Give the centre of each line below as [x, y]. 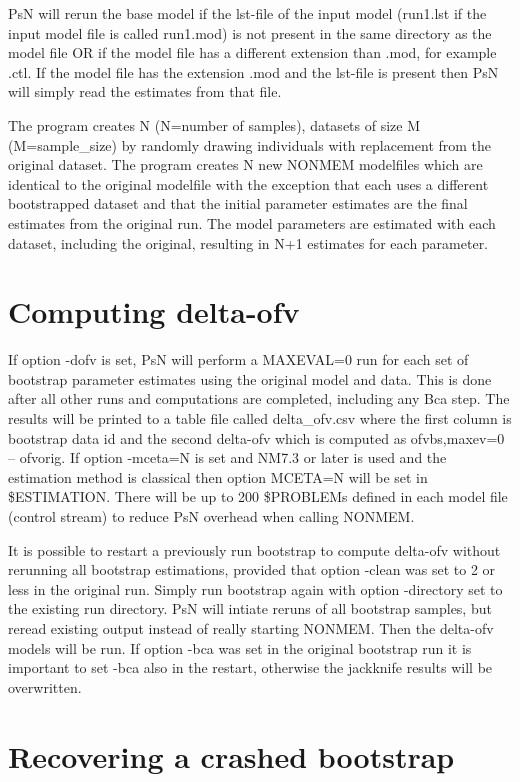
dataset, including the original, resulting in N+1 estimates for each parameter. [248, 242]
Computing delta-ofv [154, 311]
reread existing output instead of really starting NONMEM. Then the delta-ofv [251, 627]
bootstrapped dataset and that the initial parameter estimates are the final [238, 203]
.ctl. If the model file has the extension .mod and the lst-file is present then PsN [253, 71]
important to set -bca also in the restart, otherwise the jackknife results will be [250, 667]
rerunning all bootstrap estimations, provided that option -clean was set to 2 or [252, 569]
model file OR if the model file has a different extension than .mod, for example [252, 52]
